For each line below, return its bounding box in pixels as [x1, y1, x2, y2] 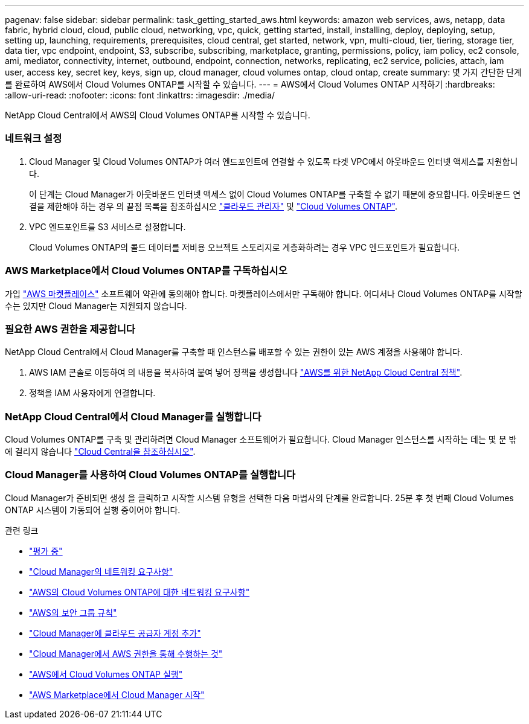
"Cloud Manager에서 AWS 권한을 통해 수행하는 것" [29, 648, 223, 659]
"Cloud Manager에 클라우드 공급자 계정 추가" [29, 627, 201, 638]
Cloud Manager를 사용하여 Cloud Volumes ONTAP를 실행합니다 [5, 469, 296, 481]
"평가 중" [29, 545, 63, 556]
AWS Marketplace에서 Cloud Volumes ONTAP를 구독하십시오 [5, 264, 287, 277]
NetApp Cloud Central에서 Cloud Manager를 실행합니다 [5, 410, 261, 423]
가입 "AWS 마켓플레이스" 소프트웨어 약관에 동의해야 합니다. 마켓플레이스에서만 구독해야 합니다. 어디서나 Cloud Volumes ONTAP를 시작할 [5, 288, 522, 299]
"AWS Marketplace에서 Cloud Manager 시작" [29, 689, 205, 700]
